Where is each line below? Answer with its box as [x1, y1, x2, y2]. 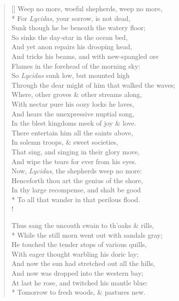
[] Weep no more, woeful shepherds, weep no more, [11, 3, 162, 13]
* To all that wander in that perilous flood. [11, 194, 141, 204]
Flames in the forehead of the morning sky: [11, 60, 141, 71]
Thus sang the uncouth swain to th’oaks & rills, [11, 220, 154, 230]
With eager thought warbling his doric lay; [11, 248, 139, 259]
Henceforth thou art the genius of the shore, [11, 175, 143, 185]
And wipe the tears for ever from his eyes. [11, 156, 137, 166]
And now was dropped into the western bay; [11, 268, 143, 278]
